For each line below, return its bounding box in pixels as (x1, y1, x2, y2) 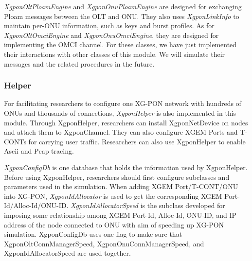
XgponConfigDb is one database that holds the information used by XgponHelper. (4, 162, 248, 172)
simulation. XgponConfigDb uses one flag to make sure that (4, 229, 182, 239)
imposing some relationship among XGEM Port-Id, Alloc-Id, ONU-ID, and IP (4, 209, 236, 220)
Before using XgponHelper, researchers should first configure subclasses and (4, 172, 230, 182)
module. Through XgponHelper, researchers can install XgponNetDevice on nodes (4, 117, 248, 127)
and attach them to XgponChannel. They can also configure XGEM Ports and (4, 127, 238, 137)
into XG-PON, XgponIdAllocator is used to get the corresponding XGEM (4, 191, 222, 201)
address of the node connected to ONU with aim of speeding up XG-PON (4, 219, 224, 229)
